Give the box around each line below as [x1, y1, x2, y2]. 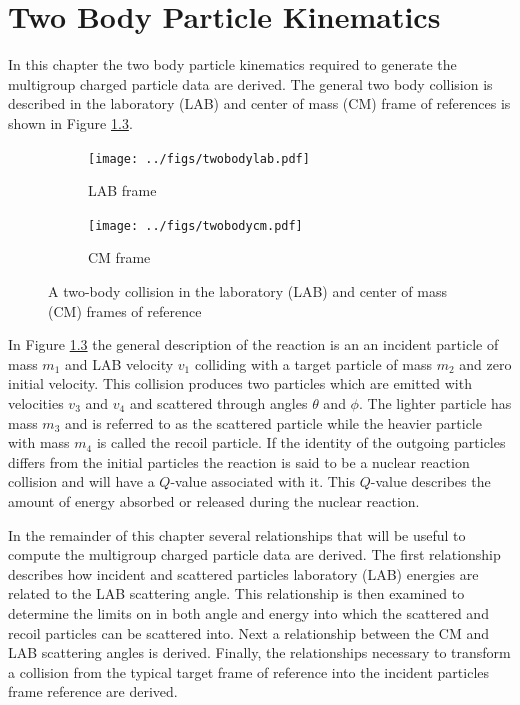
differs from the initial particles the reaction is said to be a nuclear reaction [8, 451, 470, 472]
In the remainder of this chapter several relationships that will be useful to [8, 524, 466, 545]
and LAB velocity [65, 353, 174, 374]
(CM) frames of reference [48, 300, 202, 321]
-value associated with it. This [170, 471, 355, 492]
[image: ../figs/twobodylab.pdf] [88, 151, 310, 166]
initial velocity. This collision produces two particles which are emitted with [8, 373, 472, 394]
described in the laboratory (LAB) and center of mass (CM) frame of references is [8, 93, 511, 114]
